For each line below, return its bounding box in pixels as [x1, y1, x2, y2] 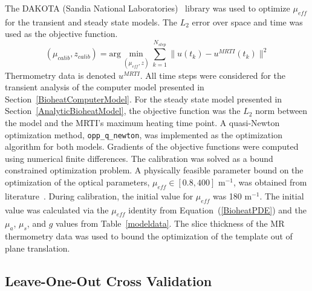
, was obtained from [233, 176, 307, 189]
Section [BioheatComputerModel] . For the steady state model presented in [5, 92, 282, 105]
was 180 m [212, 189, 252, 202]
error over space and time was [192, 15, 303, 28]
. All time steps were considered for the [140, 69, 286, 81]
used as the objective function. [5, 27, 118, 40]
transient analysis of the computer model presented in [5, 81, 204, 93]
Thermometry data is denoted [5, 69, 116, 81]
